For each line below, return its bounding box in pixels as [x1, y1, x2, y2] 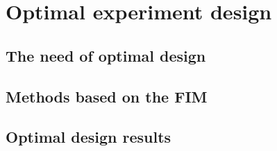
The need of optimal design [6, 44, 206, 66]
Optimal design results [6, 126, 171, 148]
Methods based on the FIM [6, 85, 208, 107]
